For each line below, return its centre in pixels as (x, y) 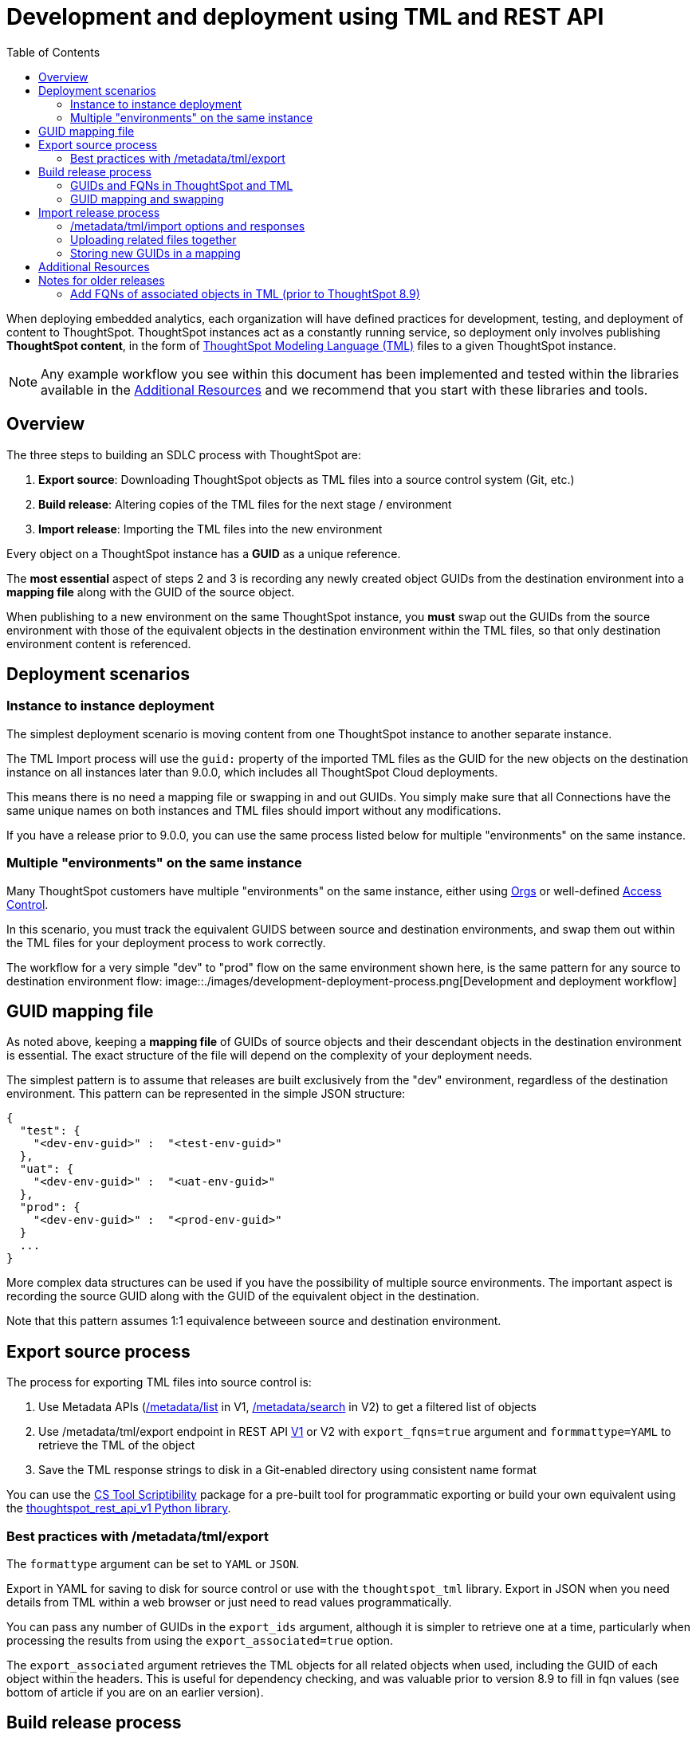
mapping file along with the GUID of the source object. (151, 592)
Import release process (99, 212)
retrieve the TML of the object (117, 1445)
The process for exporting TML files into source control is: (159, 1382)
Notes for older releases (102, 280)
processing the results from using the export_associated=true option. (200, 1640)
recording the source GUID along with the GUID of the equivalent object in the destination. (243, 1296)
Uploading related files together (153, 239)
